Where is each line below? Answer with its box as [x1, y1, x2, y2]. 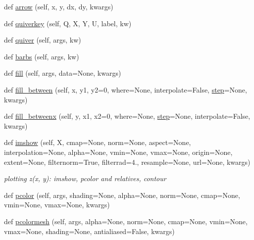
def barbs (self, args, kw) [4, 51, 79, 61]
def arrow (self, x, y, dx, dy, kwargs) [4, 1, 113, 11]
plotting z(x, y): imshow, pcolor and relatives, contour [4, 173, 166, 184]
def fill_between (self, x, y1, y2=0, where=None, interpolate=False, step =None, [4, 84, 247, 95]
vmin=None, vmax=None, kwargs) [4, 199, 110, 210]
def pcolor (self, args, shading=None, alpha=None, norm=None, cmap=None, [4, 190, 240, 200]
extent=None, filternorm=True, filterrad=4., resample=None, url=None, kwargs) [4, 156, 251, 167]
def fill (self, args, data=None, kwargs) [4, 68, 121, 78]
